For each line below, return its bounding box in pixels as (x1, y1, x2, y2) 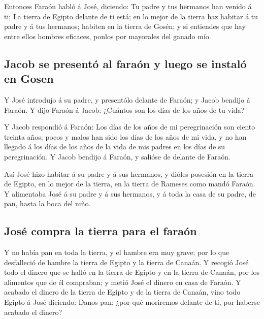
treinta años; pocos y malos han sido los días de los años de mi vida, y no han (4, 131, 247, 142)
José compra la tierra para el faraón (4, 223, 197, 239)
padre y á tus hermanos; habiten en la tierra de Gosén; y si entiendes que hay (4, 21, 246, 31)
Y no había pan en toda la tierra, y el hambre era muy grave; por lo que (4, 247, 229, 258)
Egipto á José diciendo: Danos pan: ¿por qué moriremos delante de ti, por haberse (4, 297, 260, 307)
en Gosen (4, 71, 54, 86)
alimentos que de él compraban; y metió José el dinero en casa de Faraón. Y (4, 276, 241, 287)
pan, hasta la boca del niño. (4, 198, 91, 209)
